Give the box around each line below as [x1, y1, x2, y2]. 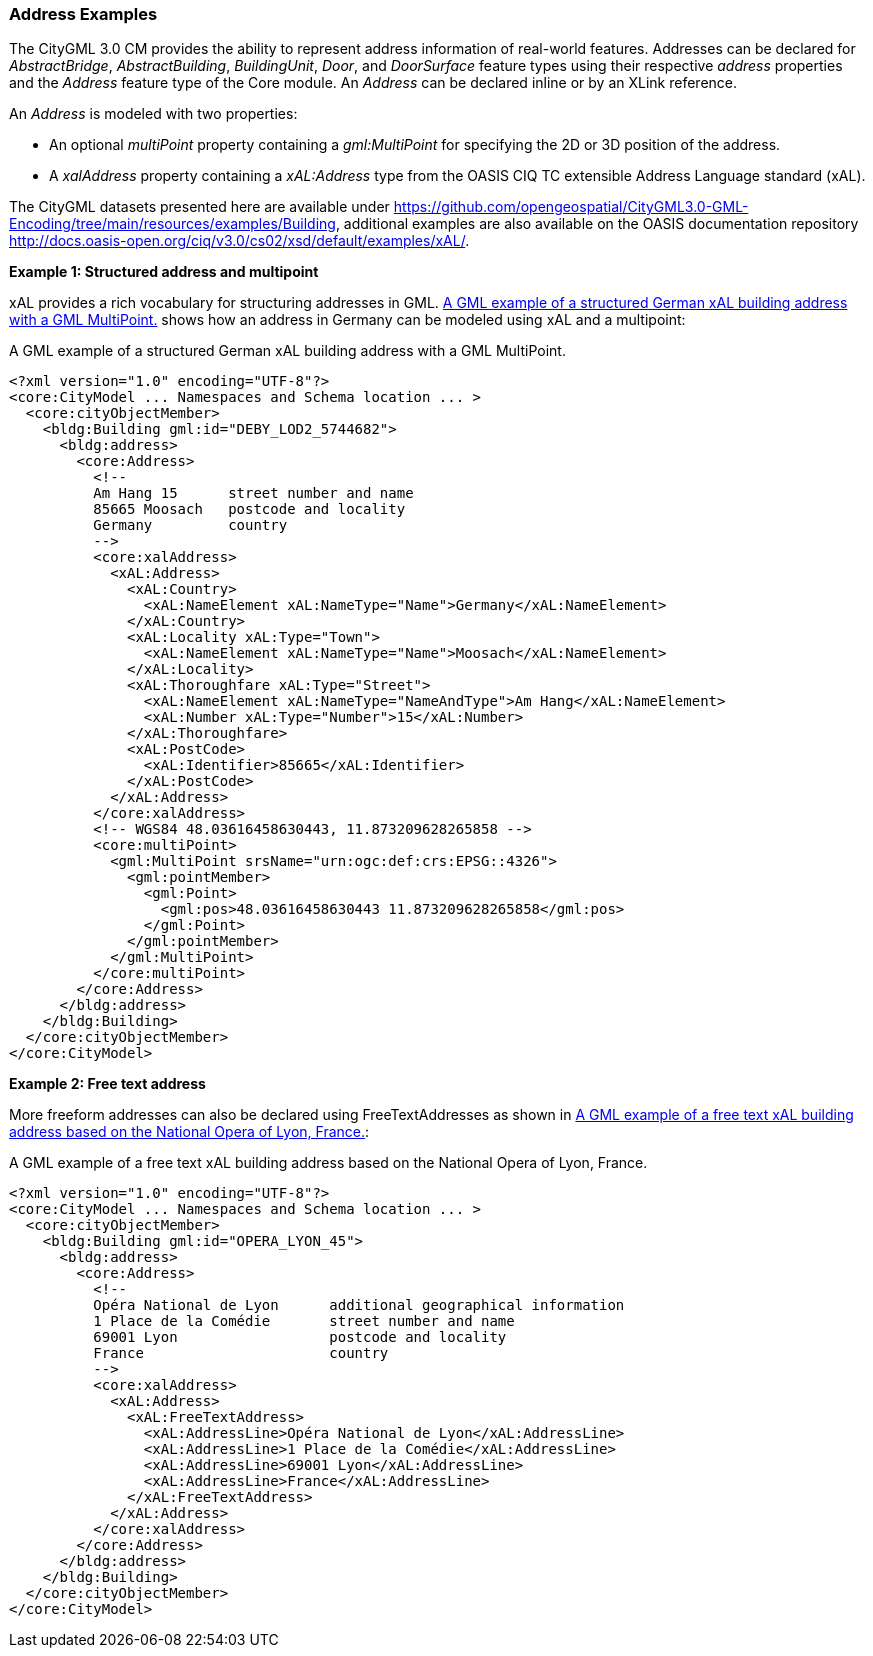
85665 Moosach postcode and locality [93, 501, 406, 518]
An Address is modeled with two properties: [9, 105, 298, 123]
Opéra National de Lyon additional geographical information [93, 1297, 625, 1314]
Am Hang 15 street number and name [93, 485, 414, 502]
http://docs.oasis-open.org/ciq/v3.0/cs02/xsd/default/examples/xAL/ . [9, 232, 470, 250]
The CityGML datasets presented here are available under [9, 198, 390, 216]
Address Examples [9, 4, 158, 24]
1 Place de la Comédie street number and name [93, 1313, 515, 1330]
